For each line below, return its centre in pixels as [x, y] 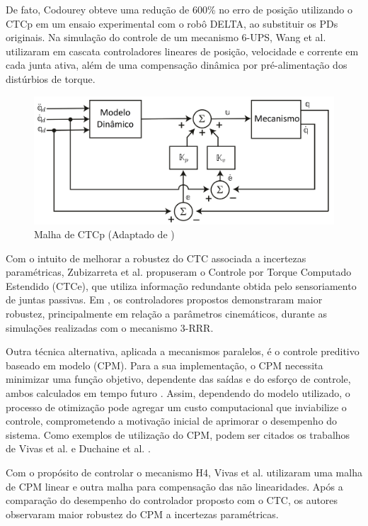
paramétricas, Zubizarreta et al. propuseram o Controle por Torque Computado [179, 272]
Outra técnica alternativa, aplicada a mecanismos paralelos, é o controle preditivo [183, 351]
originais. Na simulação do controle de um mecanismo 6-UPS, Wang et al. [166, 37]
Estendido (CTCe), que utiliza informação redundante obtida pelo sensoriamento [181, 285]
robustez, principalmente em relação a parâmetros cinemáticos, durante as [166, 314]
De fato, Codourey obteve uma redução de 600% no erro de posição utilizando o [179, 9]
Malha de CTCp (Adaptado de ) [104, 234]
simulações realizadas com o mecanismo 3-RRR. [110, 327]
